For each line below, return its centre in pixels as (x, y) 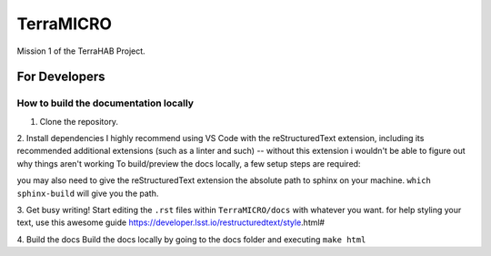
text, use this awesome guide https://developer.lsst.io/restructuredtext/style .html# (171, 222)
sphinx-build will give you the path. (88, 193)
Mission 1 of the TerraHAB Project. (81, 51)
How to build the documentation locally (105, 103)
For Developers (61, 77)
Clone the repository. (79, 121)
